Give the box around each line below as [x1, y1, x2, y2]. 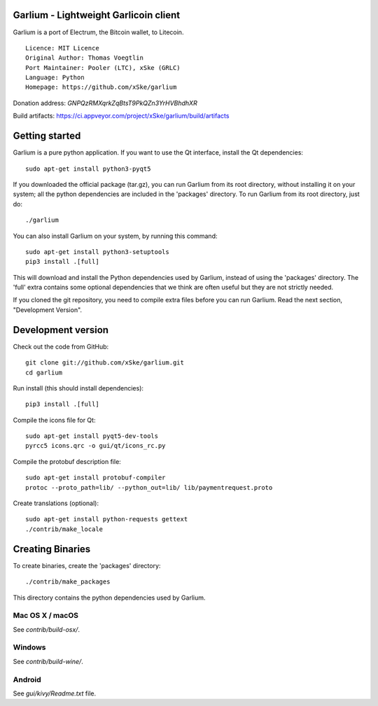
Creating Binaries [13, 543, 91, 555]
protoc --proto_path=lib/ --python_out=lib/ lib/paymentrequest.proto [25, 483, 273, 491]
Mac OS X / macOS [13, 611, 78, 621]
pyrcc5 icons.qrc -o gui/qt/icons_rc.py [25, 442, 166, 450]
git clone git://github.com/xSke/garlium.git [25, 359, 185, 367]
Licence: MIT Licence [25, 44, 99, 52]
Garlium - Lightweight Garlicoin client [13, 9, 181, 21]
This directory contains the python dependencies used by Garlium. [13, 593, 206, 602]
